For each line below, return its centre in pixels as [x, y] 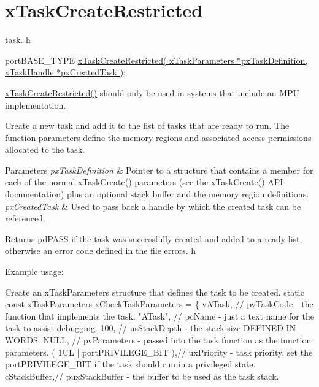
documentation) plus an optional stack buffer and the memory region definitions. [157, 194]
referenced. [25, 218]
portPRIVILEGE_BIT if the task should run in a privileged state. [130, 364]
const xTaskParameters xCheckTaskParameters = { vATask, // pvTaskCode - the [159, 304]
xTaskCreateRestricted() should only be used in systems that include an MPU [152, 92]
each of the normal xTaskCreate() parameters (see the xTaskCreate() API [144, 182]
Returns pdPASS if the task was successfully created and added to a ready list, [154, 238]
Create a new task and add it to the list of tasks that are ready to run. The [147, 125]
